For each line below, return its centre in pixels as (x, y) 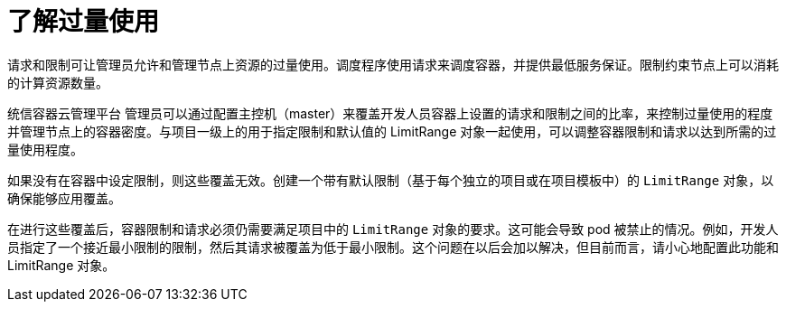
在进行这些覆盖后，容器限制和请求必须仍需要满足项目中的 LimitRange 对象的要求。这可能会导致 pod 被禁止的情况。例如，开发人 (393, 229)
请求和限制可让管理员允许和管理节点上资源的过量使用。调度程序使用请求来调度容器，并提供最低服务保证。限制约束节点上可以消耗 (393, 64)
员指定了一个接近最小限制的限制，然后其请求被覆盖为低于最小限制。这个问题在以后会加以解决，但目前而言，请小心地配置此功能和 (393, 247)
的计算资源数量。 (58, 82)
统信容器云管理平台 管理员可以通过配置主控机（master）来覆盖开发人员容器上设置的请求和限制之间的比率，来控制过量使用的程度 (390, 113)
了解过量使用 (84, 22)
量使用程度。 (45, 149)
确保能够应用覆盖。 (64, 198)
